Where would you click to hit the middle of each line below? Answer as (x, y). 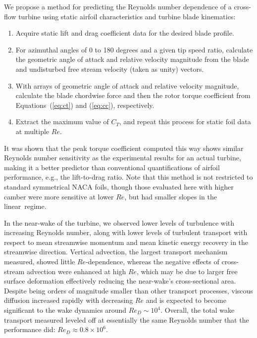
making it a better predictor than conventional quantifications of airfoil (112, 167)
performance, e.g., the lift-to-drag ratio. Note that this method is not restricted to (128, 177)
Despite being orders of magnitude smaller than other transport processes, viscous (128, 290)
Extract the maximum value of (62, 121)
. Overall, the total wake (198, 310)
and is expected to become (186, 300)
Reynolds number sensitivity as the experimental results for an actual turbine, (123, 158)
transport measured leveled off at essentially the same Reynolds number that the (127, 319)
